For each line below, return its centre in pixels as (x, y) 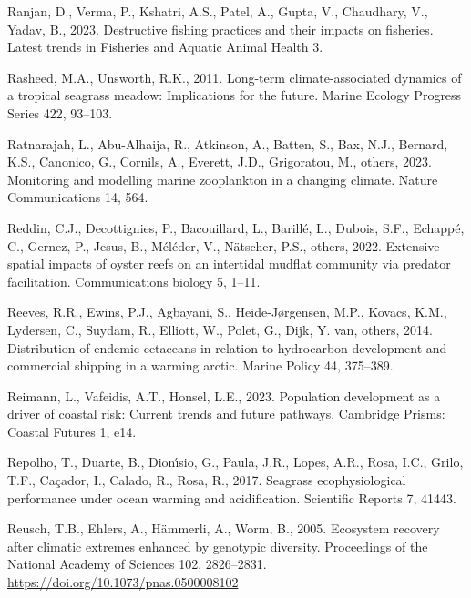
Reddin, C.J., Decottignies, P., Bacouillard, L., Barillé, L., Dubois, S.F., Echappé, (236, 227)
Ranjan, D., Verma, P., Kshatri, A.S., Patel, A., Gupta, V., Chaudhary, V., (218, 11)
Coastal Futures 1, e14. (72, 431)
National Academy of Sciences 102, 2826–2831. (137, 564)
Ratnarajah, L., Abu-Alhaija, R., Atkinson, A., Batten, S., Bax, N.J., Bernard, (228, 143)
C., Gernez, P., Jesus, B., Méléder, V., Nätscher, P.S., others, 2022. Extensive (224, 245)
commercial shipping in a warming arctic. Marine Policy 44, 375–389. (200, 365)
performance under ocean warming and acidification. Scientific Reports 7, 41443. (232, 497)
